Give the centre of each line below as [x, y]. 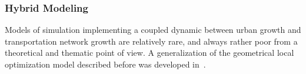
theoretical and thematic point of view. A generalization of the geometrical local [149, 53]
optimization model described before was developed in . [105, 64]
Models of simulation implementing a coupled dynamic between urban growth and [153, 30]
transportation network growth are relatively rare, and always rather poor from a [151, 41]
